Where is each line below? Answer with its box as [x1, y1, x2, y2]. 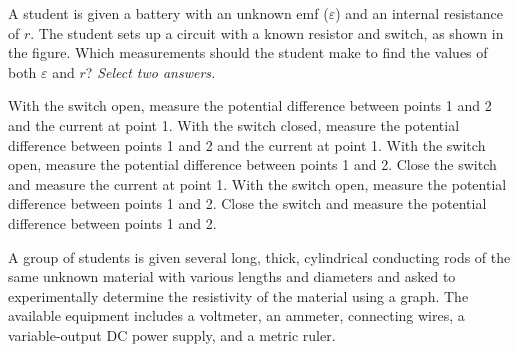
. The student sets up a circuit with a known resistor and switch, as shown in [30, 22, 504, 43]
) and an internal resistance [335, 3, 504, 23]
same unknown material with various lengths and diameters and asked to [8, 266, 456, 287]
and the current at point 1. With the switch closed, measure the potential [8, 114, 460, 135]
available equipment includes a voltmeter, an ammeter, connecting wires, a [8, 305, 465, 326]
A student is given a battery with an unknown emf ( [8, 3, 329, 23]
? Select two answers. [85, 61, 216, 82]
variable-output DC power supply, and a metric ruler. [8, 324, 336, 345]
